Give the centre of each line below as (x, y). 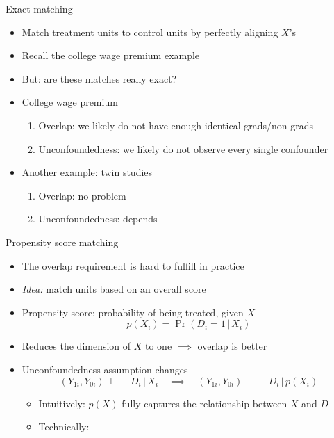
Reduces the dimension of (76, 346)
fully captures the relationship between (204, 403)
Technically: (64, 427)
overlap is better (232, 346)
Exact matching (39, 8)
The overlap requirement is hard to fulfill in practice (133, 265)
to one (159, 346)
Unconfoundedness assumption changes (105, 369)
